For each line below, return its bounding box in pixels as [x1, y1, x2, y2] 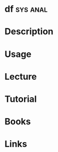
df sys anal [4, 3, 48, 15]
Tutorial [4, 93, 37, 104]
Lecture [4, 71, 37, 82]
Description [4, 26, 54, 37]
